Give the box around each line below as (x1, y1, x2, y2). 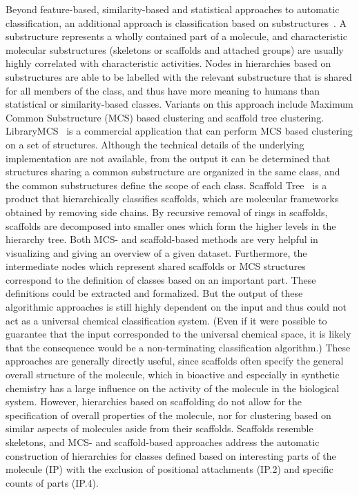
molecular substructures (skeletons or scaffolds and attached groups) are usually (6, 42, 344, 57)
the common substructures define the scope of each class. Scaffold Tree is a (6, 177, 327, 192)
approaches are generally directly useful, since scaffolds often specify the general (6, 353, 344, 368)
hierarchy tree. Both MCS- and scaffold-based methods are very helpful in (6, 232, 318, 246)
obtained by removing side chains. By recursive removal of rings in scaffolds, (6, 204, 328, 219)
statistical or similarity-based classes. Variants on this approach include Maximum (6, 97, 353, 111)
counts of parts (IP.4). (6, 475, 99, 489)
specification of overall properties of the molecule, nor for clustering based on (6, 407, 331, 422)
